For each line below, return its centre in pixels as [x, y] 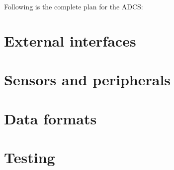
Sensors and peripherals [87, 80]
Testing [30, 157]
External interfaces [70, 40]
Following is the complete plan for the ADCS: [74, 6]
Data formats [50, 118]
